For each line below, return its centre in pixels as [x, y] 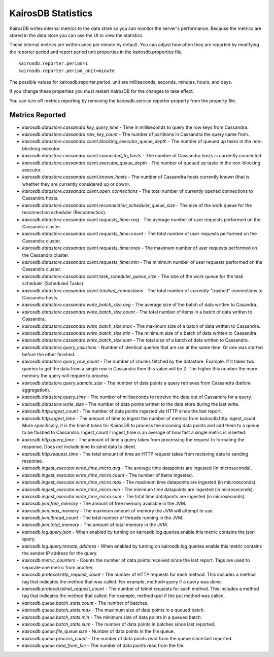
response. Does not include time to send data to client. [79, 447]
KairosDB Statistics [51, 13]
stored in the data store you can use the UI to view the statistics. [77, 35]
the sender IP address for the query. [60, 554]
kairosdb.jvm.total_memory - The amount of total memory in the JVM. [95, 525]
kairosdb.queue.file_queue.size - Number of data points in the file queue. [98, 631]
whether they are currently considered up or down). [76, 184]
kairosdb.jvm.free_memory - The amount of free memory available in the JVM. [104, 504]
